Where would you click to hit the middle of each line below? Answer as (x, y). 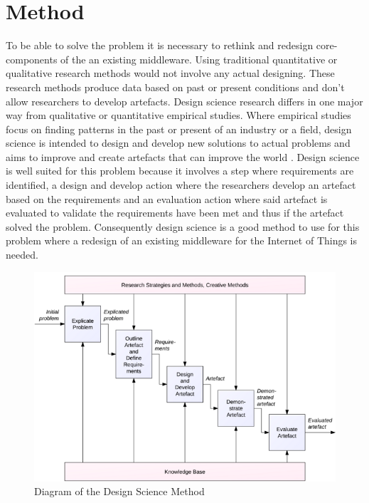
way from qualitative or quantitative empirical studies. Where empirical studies (178, 115)
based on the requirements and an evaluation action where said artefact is (167, 198)
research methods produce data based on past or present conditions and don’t (175, 87)
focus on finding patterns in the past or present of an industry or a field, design (179, 129)
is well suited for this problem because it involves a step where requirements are (180, 171)
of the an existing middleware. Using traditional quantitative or (199, 59)
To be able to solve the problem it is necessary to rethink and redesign (160, 45)
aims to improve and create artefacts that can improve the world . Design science (183, 156)
